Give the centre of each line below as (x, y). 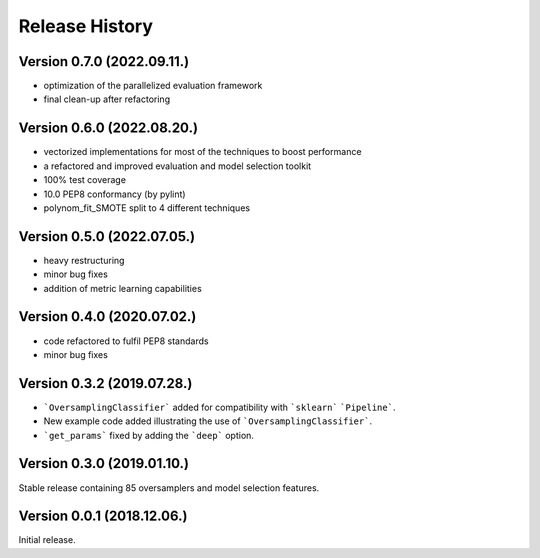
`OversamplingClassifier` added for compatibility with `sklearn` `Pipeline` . (219, 407)
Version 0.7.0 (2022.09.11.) (104, 61)
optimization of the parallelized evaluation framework (153, 86)
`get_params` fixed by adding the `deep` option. (149, 435)
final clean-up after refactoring (106, 99)
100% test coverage (85, 180)
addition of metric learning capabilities (122, 288)
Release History (86, 26)
